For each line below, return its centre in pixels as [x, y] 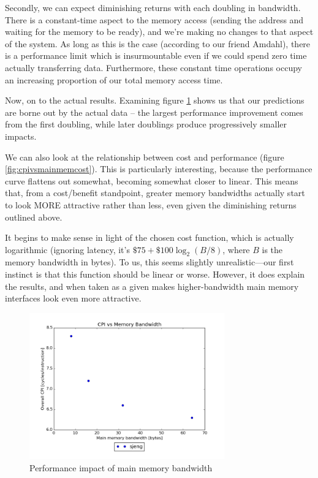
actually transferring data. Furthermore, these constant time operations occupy [153, 67]
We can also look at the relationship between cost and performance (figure [145, 157]
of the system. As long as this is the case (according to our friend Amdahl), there [158, 43]
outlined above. [34, 217]
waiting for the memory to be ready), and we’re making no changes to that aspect [159, 32]
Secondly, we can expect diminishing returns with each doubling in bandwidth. [153, 7]
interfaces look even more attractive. [73, 298]
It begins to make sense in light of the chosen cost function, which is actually [150, 237]
